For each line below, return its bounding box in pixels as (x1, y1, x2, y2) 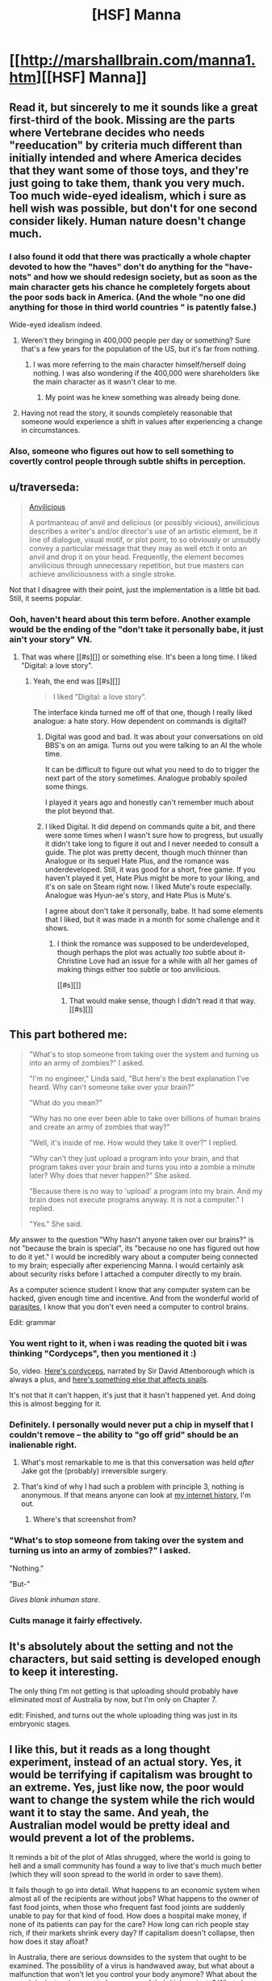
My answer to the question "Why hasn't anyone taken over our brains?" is (9, 1234, 254, 1244)
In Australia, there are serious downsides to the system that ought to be (9, 1953, 247, 1962)
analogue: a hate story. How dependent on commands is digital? (32, 716, 247, 726)
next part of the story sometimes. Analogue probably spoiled (44, 773, 248, 783)
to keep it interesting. (9, 1664, 119, 1678)
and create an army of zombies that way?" (28, 1121, 170, 1132)
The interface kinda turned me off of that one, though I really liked (32, 707, 253, 717)
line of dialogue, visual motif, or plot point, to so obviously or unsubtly (28, 535, 261, 545)
